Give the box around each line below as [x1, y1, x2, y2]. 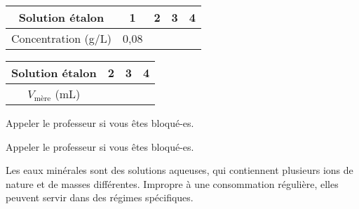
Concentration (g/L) [11, 30, 111, 46]
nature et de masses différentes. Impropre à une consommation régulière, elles [6, 176, 339, 191]
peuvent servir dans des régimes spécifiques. [6, 190, 194, 205]
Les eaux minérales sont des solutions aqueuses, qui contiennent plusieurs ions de [6, 163, 353, 177]
